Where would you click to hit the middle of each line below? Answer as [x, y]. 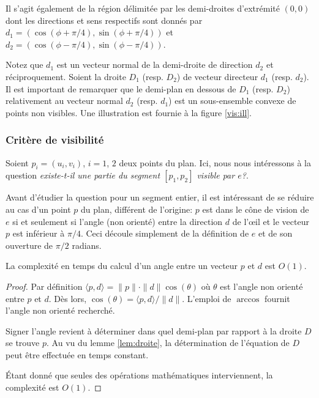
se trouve [23, 343]
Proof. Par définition [44, 286]
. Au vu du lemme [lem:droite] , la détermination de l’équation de [168, 343]
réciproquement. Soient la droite [66, 76]
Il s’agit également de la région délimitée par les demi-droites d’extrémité [143, 8]
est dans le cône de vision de [256, 209]
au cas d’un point [38, 209]
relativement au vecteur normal [64, 101]
